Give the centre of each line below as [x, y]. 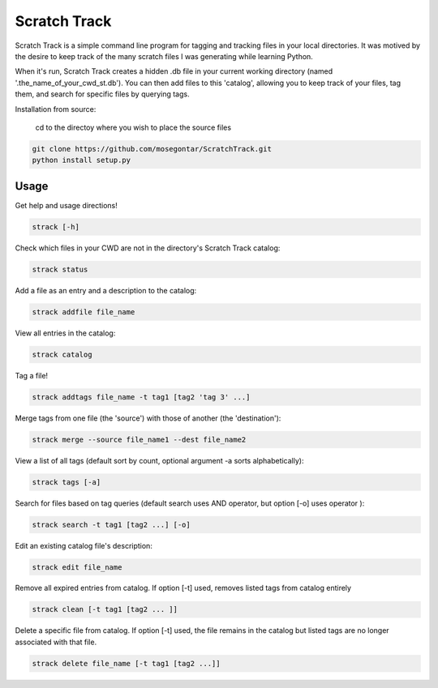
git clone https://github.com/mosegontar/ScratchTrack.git [152, 149]
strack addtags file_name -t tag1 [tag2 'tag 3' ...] [141, 397]
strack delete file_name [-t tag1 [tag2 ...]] [126, 663]
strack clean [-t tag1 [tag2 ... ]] [105, 609]
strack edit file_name [77, 567]
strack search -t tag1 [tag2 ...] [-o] [111, 524]
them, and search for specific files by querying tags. [102, 94]
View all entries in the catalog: [65, 333]
